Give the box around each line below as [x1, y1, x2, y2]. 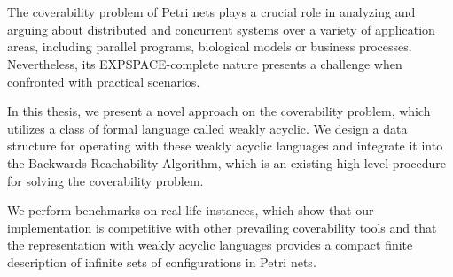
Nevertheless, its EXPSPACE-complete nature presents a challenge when [7, 54, 402, 73]
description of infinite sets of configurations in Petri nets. [7, 252, 316, 271]
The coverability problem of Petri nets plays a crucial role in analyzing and [7, 3, 416, 21]
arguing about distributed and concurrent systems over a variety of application [7, 19, 435, 38]
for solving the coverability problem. [7, 171, 204, 189]
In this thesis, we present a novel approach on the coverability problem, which [7, 102, 431, 120]
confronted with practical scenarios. [7, 72, 200, 90]
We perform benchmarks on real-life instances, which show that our [7, 201, 374, 219]
